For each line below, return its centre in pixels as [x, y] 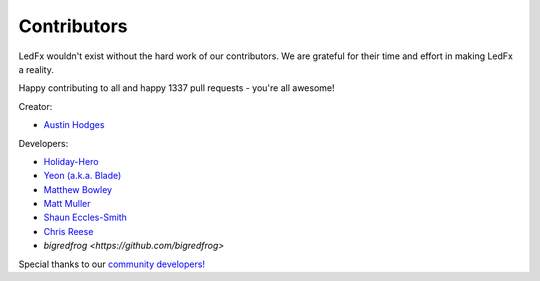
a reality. [36, 69]
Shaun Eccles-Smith [85, 217]
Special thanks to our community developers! [111, 264]
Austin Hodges [74, 125]
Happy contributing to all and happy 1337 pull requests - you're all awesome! [176, 88]
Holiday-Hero [71, 161]
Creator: [35, 106]
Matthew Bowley [78, 189]
